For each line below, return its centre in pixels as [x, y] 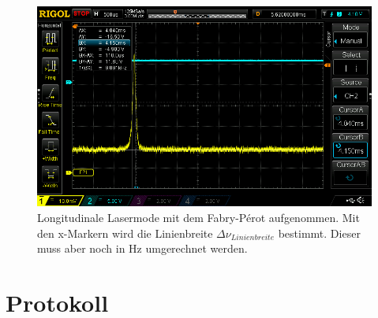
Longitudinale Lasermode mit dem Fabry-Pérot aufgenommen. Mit [198, 217]
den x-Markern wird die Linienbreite [125, 233]
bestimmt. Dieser [319, 233]
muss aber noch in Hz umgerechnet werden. [142, 248]
